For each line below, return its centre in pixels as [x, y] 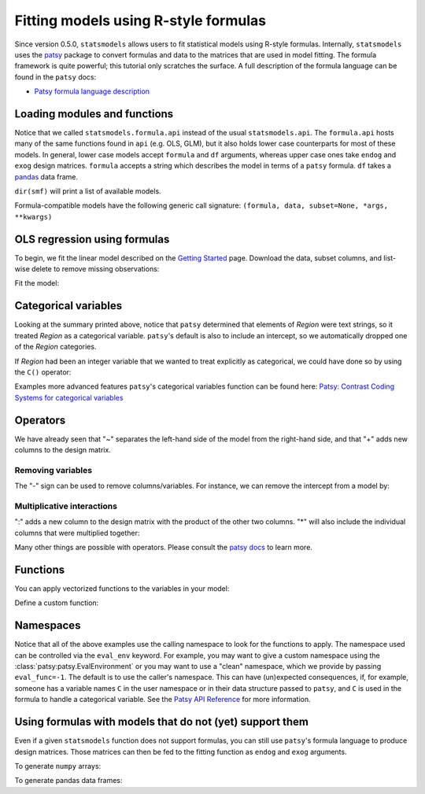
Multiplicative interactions [66, 506]
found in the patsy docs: [55, 77]
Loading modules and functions [94, 114]
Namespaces [48, 626]
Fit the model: [37, 283]
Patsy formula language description [92, 91]
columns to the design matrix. [63, 449]
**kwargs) [33, 217]
